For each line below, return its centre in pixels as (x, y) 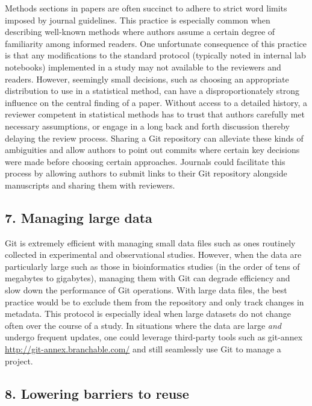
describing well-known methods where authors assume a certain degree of (140, 32)
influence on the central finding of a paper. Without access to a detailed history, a (156, 102)
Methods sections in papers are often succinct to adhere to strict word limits (146, 8)
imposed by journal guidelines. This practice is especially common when (138, 20)
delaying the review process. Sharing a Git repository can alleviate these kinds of (154, 138)
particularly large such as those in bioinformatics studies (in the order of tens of (152, 266)
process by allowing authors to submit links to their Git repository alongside (146, 173)
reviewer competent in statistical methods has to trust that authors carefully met (155, 114)
